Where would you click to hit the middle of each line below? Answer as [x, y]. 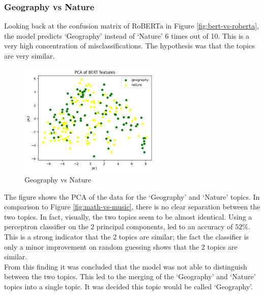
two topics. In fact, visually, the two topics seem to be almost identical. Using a [128, 216]
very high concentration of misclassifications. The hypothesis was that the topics [129, 46]
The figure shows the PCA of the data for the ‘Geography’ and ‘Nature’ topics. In [132, 196]
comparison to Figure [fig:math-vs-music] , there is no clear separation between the [132, 207]
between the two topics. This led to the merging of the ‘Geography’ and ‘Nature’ [130, 276]
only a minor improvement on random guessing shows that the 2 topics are [121, 246]
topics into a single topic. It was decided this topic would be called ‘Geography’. [128, 286]
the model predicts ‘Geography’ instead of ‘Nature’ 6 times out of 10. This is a [127, 35]
